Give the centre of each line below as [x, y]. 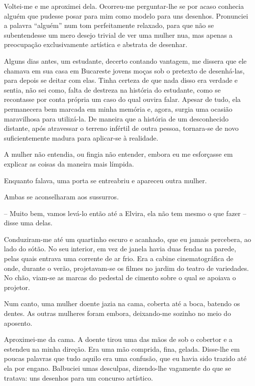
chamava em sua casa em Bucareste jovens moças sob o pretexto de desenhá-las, [124, 70]
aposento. [18, 323]
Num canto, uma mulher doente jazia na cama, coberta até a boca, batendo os [122, 303]
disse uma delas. [28, 223]
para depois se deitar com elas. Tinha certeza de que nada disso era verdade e [121, 80]
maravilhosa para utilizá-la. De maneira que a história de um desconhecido [116, 118]
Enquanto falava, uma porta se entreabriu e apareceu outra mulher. [105, 180]
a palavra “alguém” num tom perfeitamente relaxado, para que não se [109, 25]
